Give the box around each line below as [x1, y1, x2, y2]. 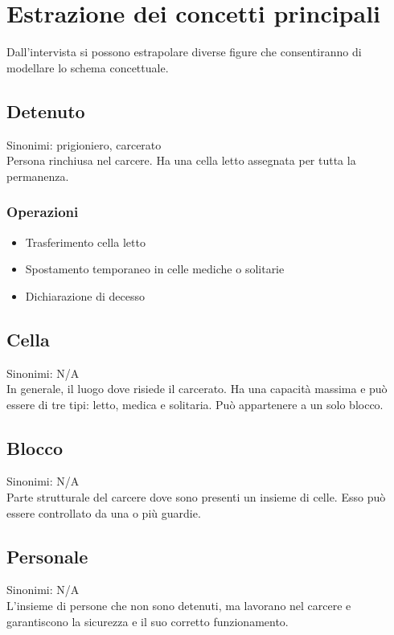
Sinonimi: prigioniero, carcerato [6, 136, 162, 153]
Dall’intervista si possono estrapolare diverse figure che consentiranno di [6, 43, 362, 60]
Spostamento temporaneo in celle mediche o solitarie [25, 260, 285, 277]
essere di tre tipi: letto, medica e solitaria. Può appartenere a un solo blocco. [6, 395, 384, 412]
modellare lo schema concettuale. [6, 59, 169, 76]
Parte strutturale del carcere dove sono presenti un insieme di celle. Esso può [6, 489, 386, 506]
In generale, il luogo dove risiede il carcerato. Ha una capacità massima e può [6, 380, 388, 397]
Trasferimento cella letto [25, 233, 146, 250]
